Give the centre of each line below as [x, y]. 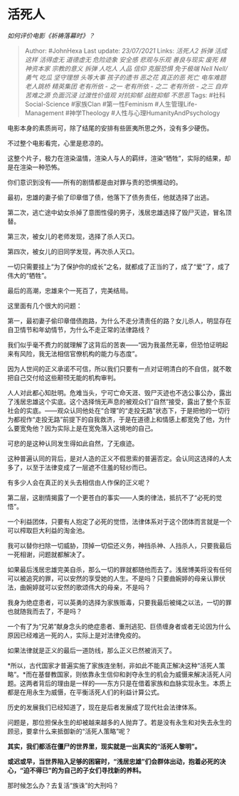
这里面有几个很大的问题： [45, 306]
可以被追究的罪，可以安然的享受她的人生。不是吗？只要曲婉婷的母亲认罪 [113, 578]
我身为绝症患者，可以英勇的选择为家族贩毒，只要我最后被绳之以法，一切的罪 [119, 602]
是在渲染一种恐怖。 [36, 167]
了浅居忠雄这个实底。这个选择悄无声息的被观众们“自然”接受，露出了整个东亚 [119, 402]
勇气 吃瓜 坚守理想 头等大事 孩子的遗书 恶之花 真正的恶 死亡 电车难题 [125, 77]
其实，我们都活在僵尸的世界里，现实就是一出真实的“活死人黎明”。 [104, 746]
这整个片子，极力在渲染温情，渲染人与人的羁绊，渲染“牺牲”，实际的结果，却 [119, 158]
